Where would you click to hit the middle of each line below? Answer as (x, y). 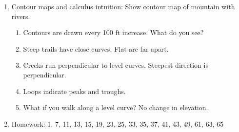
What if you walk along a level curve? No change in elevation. (116, 107)
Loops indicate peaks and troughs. (74, 91)
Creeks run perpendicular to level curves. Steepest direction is (116, 65)
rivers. (21, 16)
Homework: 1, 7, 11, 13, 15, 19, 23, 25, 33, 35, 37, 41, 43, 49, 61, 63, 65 (118, 123)
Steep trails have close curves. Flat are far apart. (96, 48)
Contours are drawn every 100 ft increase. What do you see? (113, 32)
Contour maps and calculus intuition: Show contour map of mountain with (123, 6)
